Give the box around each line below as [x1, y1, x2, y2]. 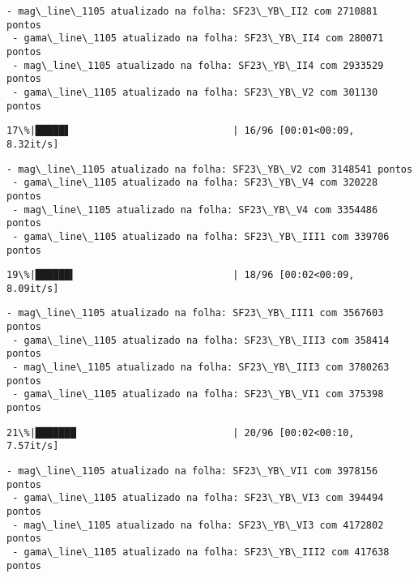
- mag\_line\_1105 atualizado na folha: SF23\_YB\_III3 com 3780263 [12, 362, 390, 374]
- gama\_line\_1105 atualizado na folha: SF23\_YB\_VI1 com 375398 [12, 388, 384, 400]
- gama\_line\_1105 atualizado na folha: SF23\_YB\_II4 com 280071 [12, 32, 384, 45]
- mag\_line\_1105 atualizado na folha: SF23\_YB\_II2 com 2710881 [6, 6, 378, 17]
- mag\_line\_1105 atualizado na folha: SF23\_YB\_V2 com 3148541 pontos [6, 163, 413, 175]
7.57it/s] [6, 440, 59, 452]
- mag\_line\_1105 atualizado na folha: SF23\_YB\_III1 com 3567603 [6, 307, 384, 319]
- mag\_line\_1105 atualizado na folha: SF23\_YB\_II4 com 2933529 [12, 59, 384, 71]
